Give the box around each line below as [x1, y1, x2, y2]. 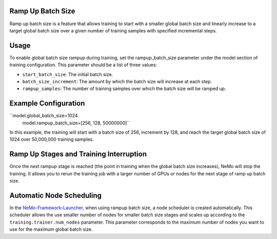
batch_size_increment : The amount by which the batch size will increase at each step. [22, 78, 212, 84]
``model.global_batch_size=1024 [9, 113, 78, 119]
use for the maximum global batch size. [9, 226, 93, 232]
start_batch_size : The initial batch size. [22, 71, 113, 77]
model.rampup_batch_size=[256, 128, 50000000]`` [22, 120, 130, 126]
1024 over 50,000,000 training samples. [9, 136, 94, 142]
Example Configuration [9, 99, 85, 108]
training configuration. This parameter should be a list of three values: [9, 62, 157, 68]
